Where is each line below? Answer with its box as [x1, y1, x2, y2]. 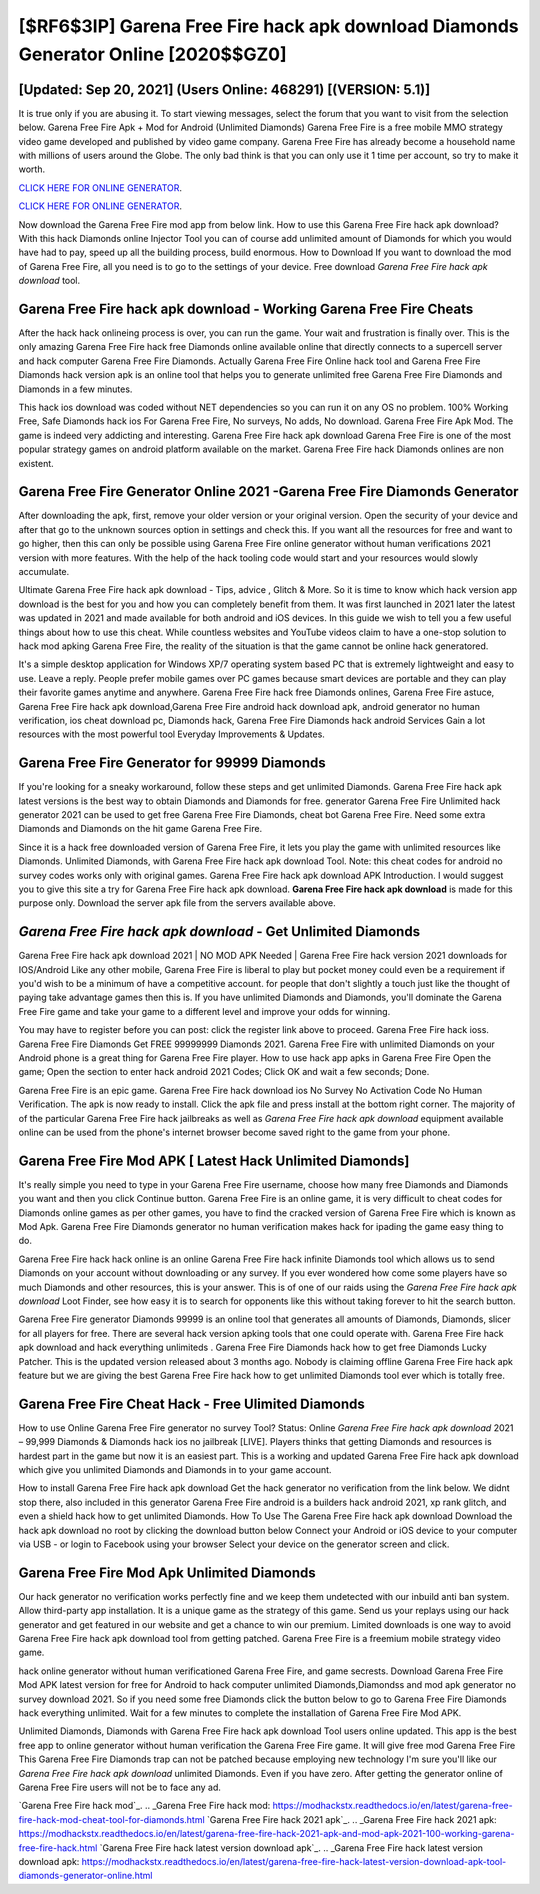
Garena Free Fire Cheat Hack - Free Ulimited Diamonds [18, 1395, 365, 1412]
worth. [18, 163, 45, 175]
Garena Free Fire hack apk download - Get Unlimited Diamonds [18, 923, 420, 940]
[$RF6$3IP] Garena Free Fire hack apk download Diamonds [18, 15, 519, 37]
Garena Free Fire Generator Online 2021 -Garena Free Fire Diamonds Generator [18, 483, 519, 500]
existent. [18, 457, 54, 469]
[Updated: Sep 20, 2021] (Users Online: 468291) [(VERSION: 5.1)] [18, 81, 431, 98]
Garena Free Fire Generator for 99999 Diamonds [18, 755, 327, 772]
